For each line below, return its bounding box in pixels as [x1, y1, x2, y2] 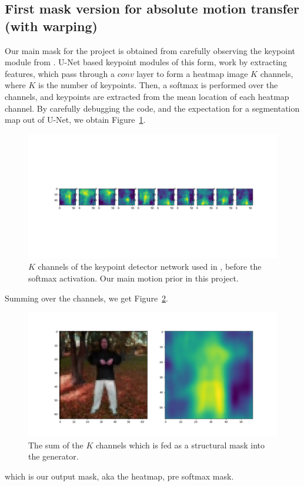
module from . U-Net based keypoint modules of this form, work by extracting [5, 56, 287, 68]
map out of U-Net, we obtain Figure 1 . [5, 113, 146, 126]
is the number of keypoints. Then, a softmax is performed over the [38, 79, 278, 91]
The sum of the [28, 438, 83, 451]
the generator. [28, 450, 79, 462]
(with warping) [5, 16, 98, 35]
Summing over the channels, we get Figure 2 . [5, 291, 169, 304]
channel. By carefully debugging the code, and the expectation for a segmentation [5, 102, 300, 114]
